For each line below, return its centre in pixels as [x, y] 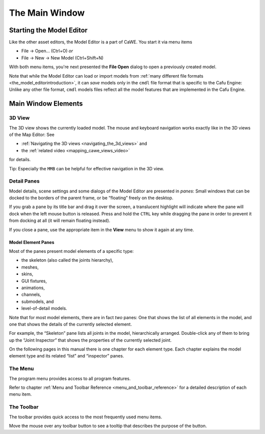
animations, [33, 288]
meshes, [30, 267]
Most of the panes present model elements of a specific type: [71, 251]
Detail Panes [24, 181]
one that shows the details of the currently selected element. [70, 324]
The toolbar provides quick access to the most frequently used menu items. [86, 417]
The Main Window [47, 13]
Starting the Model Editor [48, 30]
